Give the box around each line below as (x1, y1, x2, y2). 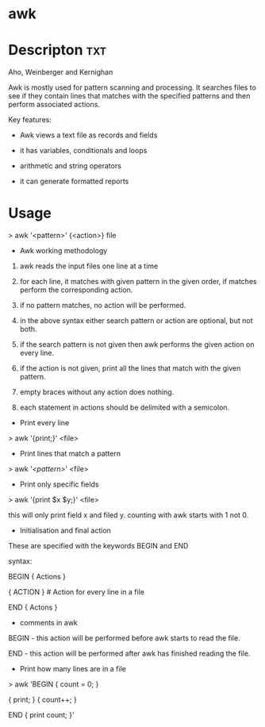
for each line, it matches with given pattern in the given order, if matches (19, 277, 257, 287)
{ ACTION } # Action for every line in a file (8, 587, 145, 597)
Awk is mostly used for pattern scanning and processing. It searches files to (8, 83, 256, 92)
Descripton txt (8, 41, 107, 60)
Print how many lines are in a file (19, 664, 127, 674)
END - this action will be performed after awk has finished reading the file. (8, 648, 251, 659)
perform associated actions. (8, 100, 101, 110)
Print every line (19, 418, 70, 428)
